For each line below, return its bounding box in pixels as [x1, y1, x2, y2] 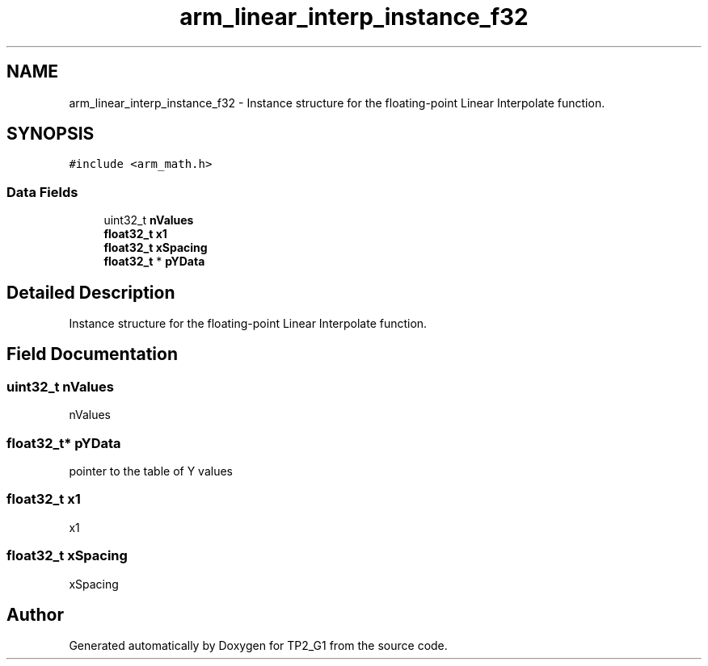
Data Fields [6, 183, 78, 200]
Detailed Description [6, 282, 175, 303]
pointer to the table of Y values [69, 464, 233, 478]
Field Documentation [6, 344, 178, 365]
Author [6, 604, 64, 625]
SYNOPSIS [6, 124, 95, 145]
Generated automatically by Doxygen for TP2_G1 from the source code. [69, 639, 448, 653]
